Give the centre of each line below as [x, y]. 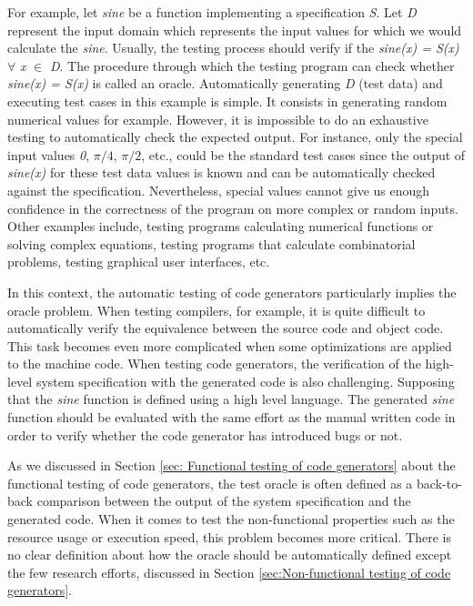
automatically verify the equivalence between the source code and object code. [226, 328]
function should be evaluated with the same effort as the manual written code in [231, 417]
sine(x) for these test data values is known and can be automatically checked [221, 172]
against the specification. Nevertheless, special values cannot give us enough [219, 190]
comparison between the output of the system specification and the [224, 501]
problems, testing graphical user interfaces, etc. [139, 262]
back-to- [439, 483]
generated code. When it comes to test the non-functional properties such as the [231, 519]
